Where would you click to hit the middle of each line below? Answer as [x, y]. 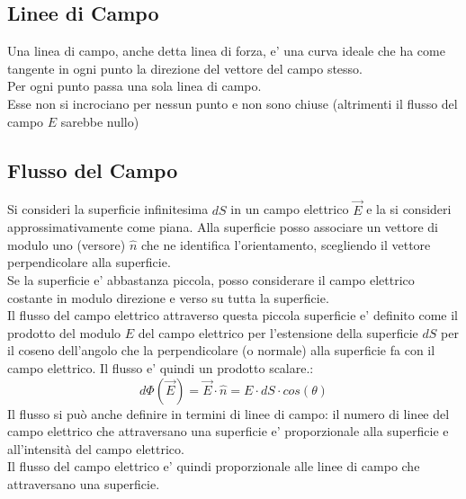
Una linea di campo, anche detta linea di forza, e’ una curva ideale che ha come [226, 51]
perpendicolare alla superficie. [89, 262]
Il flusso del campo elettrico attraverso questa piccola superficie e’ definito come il [233, 315]
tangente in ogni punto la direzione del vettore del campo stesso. [185, 68]
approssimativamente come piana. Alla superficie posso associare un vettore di [223, 227]
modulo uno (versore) [67, 244]
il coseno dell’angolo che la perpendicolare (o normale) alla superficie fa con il [221, 350]
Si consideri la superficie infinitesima [108, 209]
